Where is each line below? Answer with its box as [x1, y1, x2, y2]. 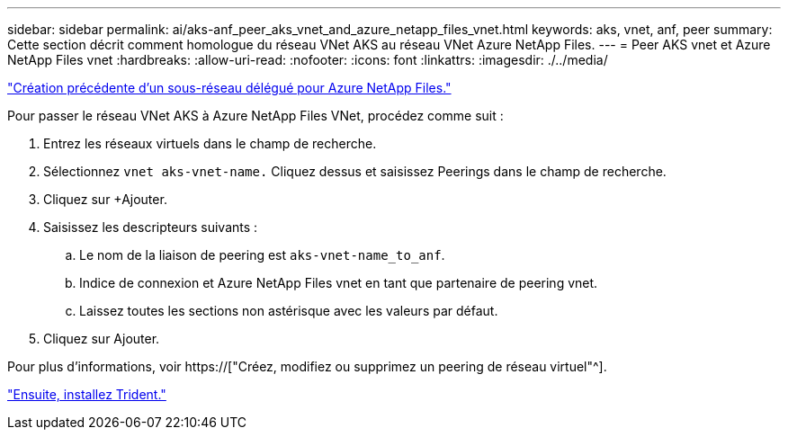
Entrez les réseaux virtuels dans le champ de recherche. [43, 136, 377, 151]
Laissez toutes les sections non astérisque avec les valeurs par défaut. [79, 303, 498, 318]
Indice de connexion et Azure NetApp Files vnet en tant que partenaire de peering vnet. [79, 275, 598, 290]
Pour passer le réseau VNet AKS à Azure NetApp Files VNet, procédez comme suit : [7, 108, 504, 123]
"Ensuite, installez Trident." [7, 387, 166, 402]
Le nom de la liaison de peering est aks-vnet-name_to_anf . [79, 247, 445, 263]
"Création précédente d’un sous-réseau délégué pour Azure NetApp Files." [7, 80, 452, 95]
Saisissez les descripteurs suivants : [43, 219, 258, 235]
